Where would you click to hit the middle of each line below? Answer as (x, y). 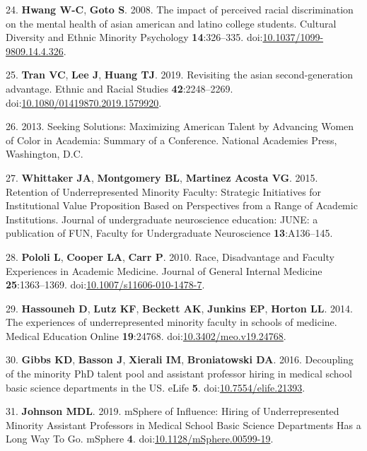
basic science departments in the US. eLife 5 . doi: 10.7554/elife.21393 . (156, 387)
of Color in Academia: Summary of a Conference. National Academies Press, (171, 140)
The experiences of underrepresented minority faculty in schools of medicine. (171, 322)
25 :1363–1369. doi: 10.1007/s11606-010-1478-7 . (105, 285)
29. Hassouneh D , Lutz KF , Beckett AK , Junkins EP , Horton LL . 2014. (179, 308)
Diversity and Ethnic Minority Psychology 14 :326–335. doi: (134, 37)
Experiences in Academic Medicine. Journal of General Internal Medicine (164, 270)
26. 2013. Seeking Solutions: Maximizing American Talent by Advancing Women (180, 126)
